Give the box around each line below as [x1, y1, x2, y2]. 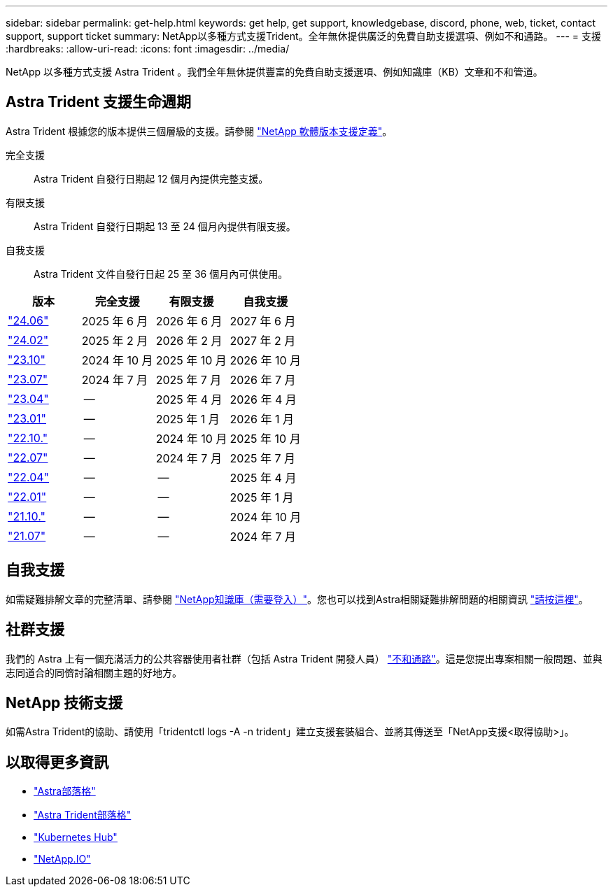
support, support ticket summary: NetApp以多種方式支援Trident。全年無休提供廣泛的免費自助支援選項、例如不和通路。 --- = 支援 [6, 30, 601, 42]
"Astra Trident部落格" [34, 809, 132, 821]
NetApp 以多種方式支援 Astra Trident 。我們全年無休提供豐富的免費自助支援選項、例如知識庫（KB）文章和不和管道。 [6, 66, 543, 78]
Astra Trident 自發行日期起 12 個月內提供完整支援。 [34, 172, 269, 185]
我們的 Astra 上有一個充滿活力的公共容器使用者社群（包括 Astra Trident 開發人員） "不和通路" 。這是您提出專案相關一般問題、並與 [6, 652, 603, 665]
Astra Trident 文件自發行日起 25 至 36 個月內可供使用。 [34, 267, 288, 280]
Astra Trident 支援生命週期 [6, 93, 191, 111]
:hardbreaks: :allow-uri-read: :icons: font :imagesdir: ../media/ [6, 43, 290, 55]
